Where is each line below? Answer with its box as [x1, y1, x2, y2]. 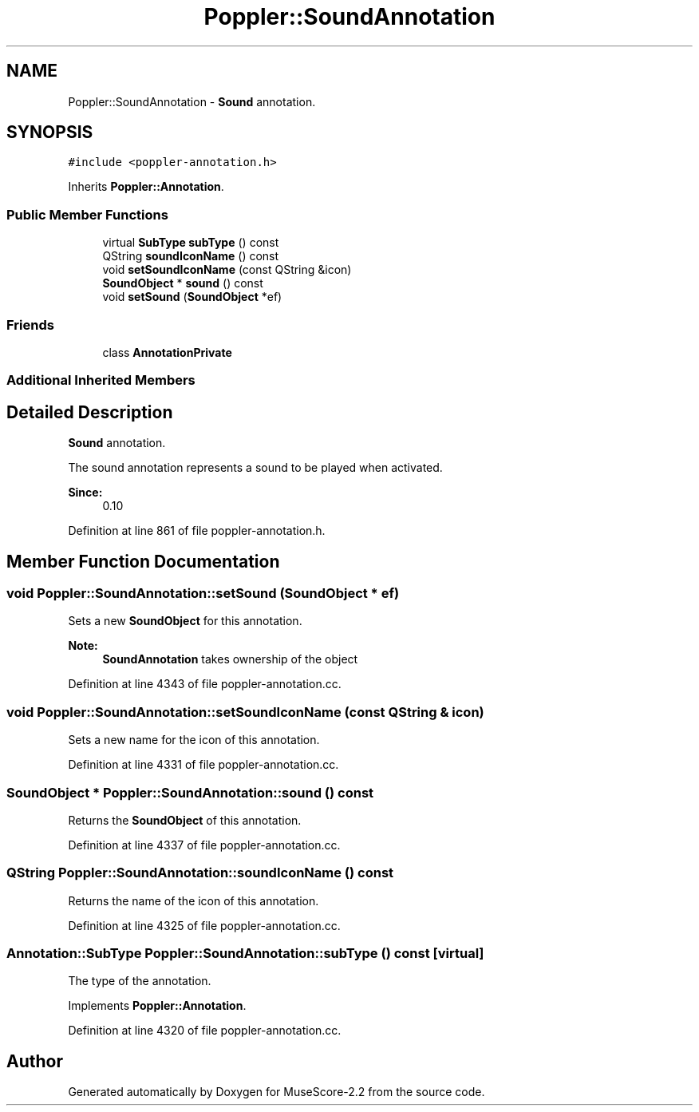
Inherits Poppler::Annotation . [68, 180, 224, 194]
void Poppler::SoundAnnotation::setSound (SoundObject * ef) [6, 585, 400, 601]
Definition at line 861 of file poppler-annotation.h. [68, 524, 326, 538]
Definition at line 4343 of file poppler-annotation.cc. [68, 677, 342, 691]
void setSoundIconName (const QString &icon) [102, 263, 352, 277]
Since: [68, 485, 103, 500]
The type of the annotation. [68, 974, 211, 988]
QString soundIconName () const [102, 249, 279, 263]
